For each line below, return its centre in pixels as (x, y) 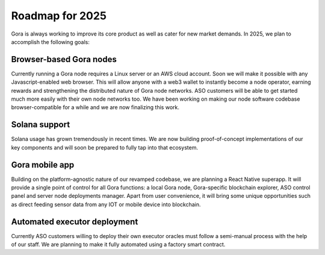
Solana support (41, 124)
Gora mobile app (43, 165)
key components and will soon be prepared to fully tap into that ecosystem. (105, 147)
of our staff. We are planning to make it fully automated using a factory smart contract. (118, 245)
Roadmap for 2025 (59, 16)
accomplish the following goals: (50, 42)
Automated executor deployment (75, 222)
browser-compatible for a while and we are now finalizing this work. (95, 107)
